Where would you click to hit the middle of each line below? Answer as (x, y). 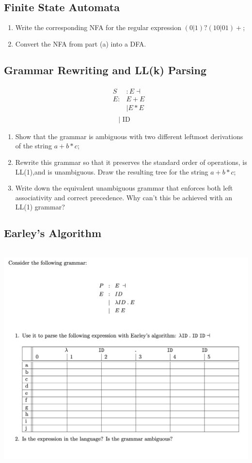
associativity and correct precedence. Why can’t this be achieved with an (124, 197)
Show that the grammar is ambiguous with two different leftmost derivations (129, 136)
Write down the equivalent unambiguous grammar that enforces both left (124, 188)
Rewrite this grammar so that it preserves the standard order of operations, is (131, 162)
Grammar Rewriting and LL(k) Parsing (105, 70)
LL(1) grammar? (40, 207)
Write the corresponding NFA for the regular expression (98, 27)
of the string (33, 146)
